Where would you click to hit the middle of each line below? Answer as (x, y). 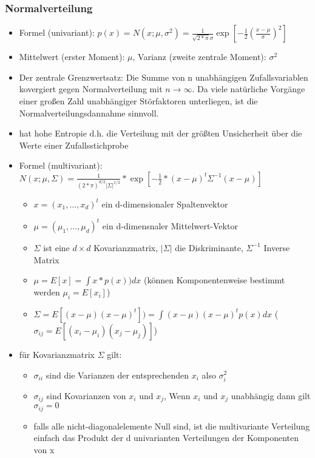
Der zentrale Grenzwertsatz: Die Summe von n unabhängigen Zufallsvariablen (164, 77)
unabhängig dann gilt (271, 395)
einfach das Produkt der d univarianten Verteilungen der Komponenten (166, 438)
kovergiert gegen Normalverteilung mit (91, 89)
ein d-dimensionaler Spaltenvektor (165, 204)
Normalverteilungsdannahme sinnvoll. (89, 113)
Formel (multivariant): (61, 165)
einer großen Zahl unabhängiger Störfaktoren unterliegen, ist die (138, 101)
